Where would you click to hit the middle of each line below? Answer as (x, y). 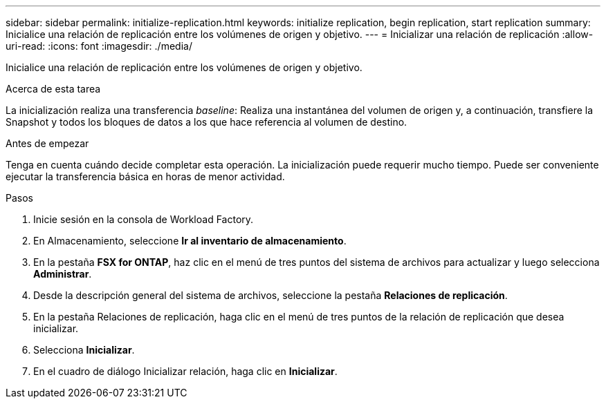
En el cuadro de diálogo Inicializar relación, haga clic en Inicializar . (185, 371)
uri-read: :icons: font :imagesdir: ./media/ (99, 46)
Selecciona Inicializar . (84, 350)
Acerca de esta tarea (53, 89)
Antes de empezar (47, 143)
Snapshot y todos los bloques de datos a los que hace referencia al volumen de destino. (206, 122)
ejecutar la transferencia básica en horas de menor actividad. (145, 176)
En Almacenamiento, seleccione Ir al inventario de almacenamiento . (190, 241)
